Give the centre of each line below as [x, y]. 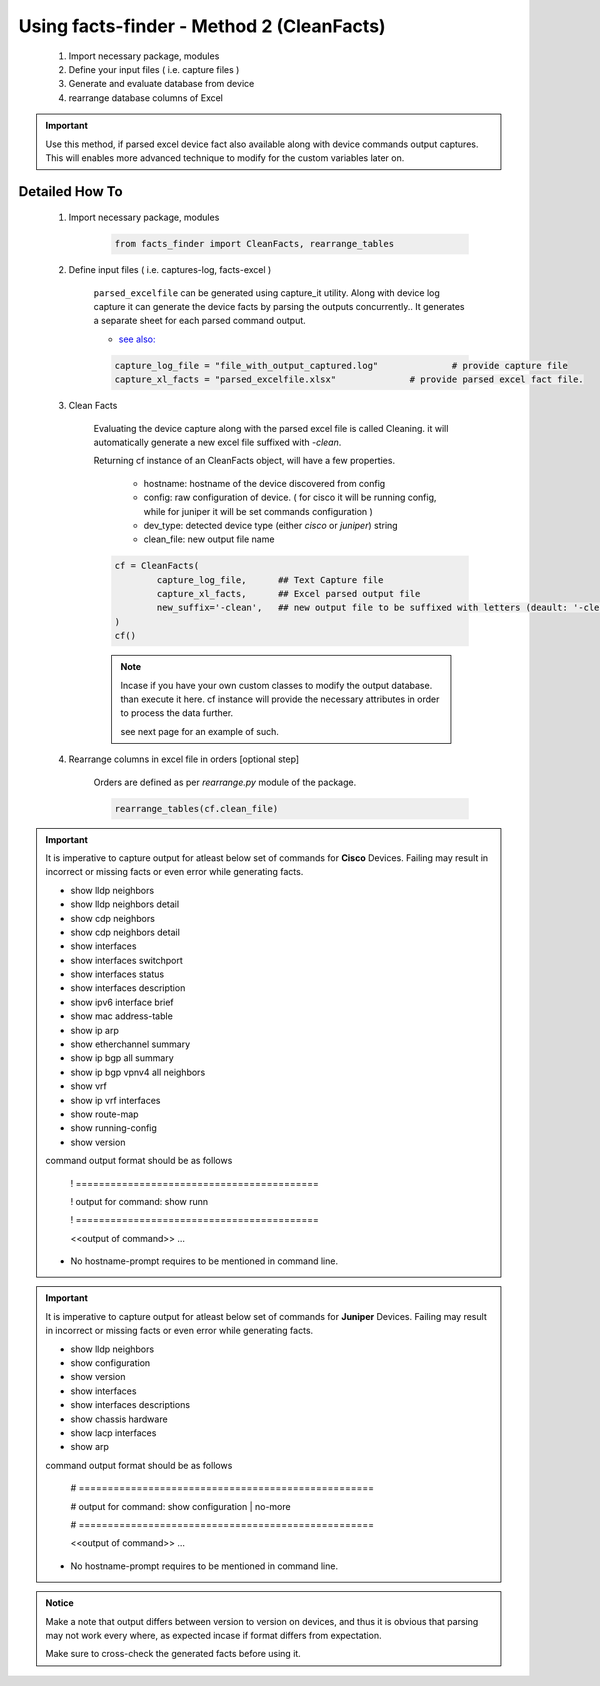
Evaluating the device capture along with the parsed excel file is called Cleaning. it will [271, 428]
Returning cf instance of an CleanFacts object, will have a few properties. [244, 461]
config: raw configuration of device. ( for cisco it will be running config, [290, 497]
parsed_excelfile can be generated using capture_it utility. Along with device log [266, 292]
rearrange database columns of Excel [146, 97]
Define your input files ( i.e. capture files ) [154, 69]
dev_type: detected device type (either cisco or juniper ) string [271, 525]
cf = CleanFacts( [157, 566]
